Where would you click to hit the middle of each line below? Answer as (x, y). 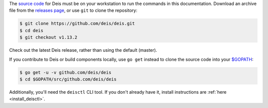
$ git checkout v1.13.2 (49, 37)
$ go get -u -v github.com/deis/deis (66, 72)
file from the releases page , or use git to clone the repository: (73, 10)
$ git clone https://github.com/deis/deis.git (77, 24)
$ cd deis (32, 30)
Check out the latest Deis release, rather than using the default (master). (83, 50)
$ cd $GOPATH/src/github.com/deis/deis (68, 79)
